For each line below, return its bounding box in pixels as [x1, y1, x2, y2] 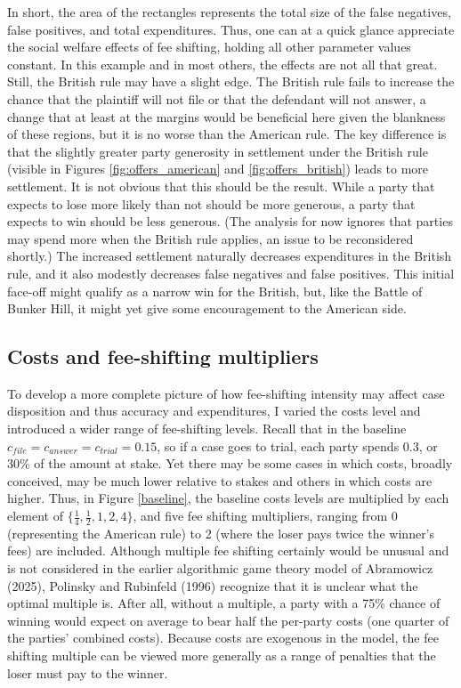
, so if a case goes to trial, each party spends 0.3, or [157, 436, 438, 455]
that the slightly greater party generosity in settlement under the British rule [7, 142, 428, 160]
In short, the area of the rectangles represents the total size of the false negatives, [7, 3, 451, 20]
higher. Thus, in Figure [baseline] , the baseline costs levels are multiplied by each [7, 489, 449, 507]
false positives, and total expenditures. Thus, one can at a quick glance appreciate [7, 20, 455, 38]
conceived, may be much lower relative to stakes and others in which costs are [7, 471, 433, 490]
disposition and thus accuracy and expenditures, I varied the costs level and [7, 401, 421, 420]
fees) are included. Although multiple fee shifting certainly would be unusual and [7, 541, 449, 560]
